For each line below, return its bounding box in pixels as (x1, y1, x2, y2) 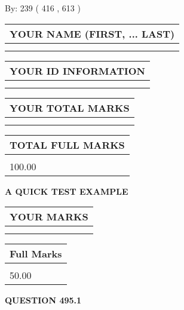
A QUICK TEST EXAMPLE (5, 185, 128, 197)
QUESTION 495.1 (5, 294, 82, 306)
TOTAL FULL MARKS (10, 137, 125, 152)
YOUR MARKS (10, 210, 88, 224)
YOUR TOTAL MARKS (10, 100, 130, 115)
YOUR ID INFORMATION (10, 63, 145, 78)
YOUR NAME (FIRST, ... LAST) (10, 26, 175, 41)
